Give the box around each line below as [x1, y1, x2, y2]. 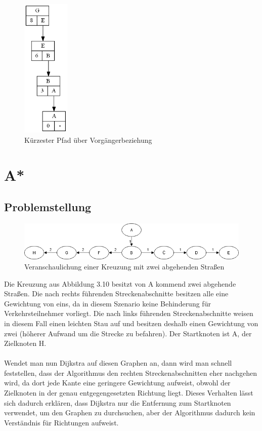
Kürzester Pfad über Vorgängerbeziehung [24, 134, 152, 145]
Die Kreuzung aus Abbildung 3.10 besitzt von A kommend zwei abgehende [4, 278, 236, 289]
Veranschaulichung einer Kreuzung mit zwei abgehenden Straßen [24, 261, 225, 271]
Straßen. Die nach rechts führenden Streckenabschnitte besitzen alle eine [4, 288, 229, 299]
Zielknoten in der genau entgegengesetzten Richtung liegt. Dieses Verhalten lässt [4, 387, 253, 398]
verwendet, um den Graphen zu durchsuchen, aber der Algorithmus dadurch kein [4, 407, 255, 418]
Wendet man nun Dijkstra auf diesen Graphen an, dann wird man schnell [4, 358, 232, 368]
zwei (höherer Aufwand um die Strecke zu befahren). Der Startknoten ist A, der [4, 328, 252, 338]
